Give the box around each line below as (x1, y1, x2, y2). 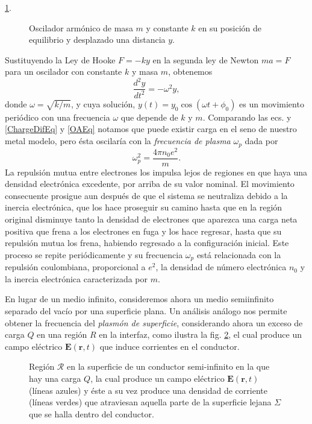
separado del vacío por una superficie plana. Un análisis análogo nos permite (5, 305, 287, 317)
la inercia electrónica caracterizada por (5, 272, 148, 285)
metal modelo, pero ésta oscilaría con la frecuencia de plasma (5, 134, 231, 147)
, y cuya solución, (70, 97, 136, 110)
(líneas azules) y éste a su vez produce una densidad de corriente (29, 384, 267, 396)
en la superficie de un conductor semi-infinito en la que (66, 360, 270, 373)
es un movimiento (239, 97, 304, 110)
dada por (245, 134, 278, 147)
